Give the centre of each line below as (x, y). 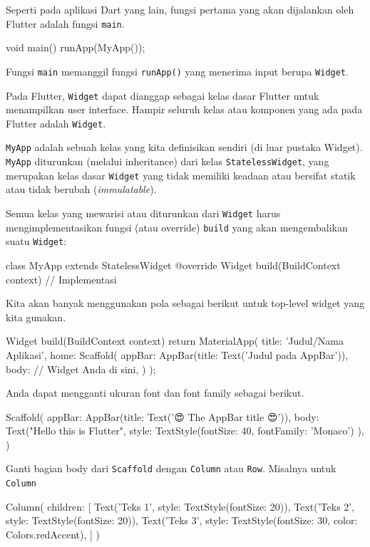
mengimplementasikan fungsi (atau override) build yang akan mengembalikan (177, 227)
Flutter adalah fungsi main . (65, 23)
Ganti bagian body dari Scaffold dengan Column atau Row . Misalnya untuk (171, 468)
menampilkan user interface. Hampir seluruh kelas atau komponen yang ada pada (184, 109)
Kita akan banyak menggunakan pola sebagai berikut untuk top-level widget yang (185, 303)
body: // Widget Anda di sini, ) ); (81, 369)
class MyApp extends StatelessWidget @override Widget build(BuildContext (173, 265)
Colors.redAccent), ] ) (53, 534)
